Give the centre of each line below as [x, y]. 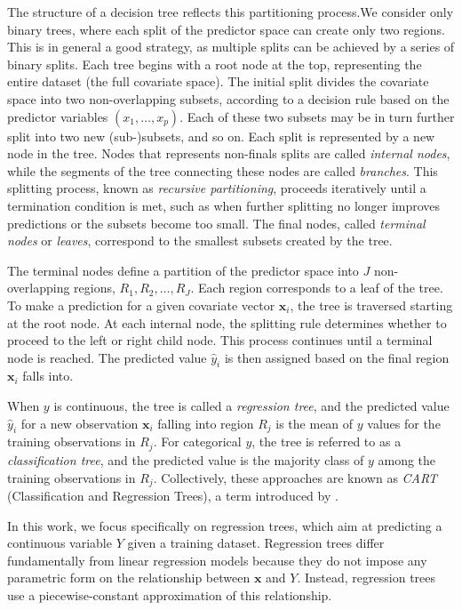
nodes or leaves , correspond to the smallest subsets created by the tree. [200, 241]
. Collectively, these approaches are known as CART [295, 477]
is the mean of [315, 423]
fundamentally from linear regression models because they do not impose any [217, 560]
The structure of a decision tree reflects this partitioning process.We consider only [231, 12]
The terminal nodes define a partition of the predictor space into [183, 270]
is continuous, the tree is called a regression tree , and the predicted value [251, 406]
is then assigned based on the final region [337, 357]
